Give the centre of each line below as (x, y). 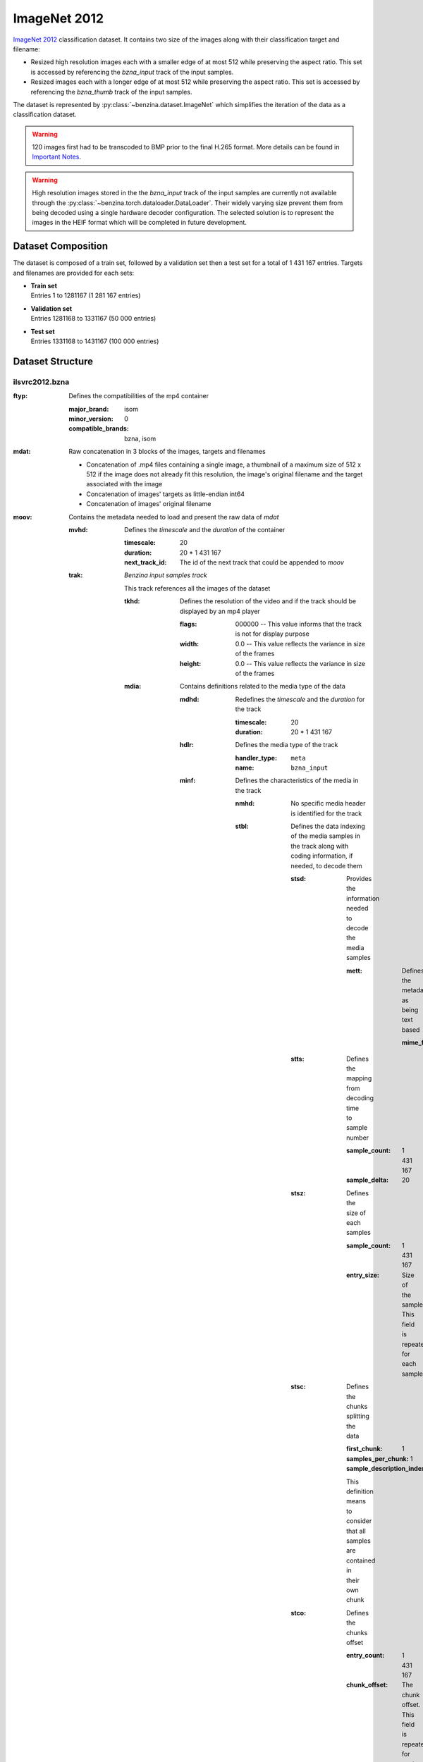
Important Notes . (56, 157)
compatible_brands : (99, 429)
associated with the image (124, 484)
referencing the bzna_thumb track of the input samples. (111, 92)
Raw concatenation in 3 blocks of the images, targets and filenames (167, 452)
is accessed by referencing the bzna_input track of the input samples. (132, 72)
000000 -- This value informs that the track (299, 624)
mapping (359, 1078)
